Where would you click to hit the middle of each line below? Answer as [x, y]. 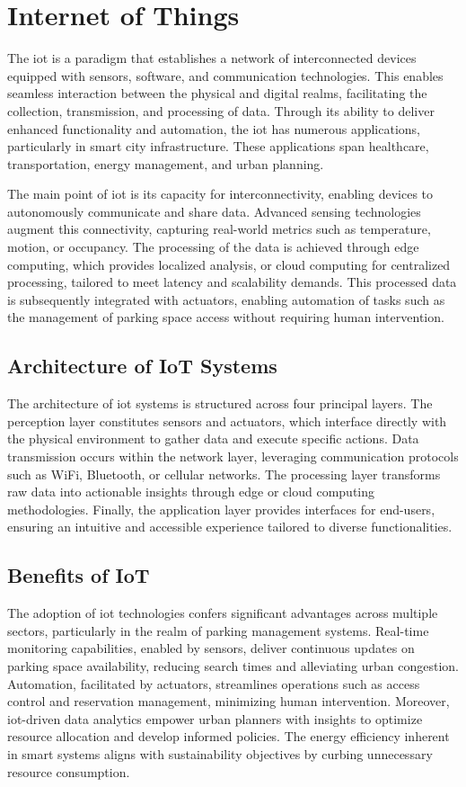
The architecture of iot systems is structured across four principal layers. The [220, 403]
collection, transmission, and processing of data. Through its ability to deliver [221, 110]
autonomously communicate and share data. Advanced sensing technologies [214, 211]
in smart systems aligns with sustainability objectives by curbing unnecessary [220, 753]
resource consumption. [69, 771]
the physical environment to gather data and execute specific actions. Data [213, 438]
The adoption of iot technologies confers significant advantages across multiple [223, 613]
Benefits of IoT [79, 575]
